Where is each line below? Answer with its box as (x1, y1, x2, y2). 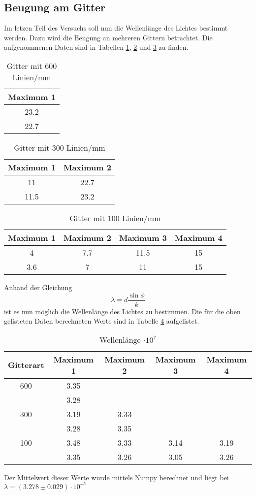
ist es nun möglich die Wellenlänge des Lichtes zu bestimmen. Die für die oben (4, 306, 241, 316)
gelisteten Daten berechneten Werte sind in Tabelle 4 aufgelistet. (4, 316, 199, 326)
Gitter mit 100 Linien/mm (69, 212, 161, 224)
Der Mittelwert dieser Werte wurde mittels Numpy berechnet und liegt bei (4, 472, 229, 482)
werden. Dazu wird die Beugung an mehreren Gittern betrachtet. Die (4, 32, 213, 42)
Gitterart (8, 359, 44, 371)
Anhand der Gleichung (4, 282, 72, 292)
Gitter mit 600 (6, 60, 57, 71)
